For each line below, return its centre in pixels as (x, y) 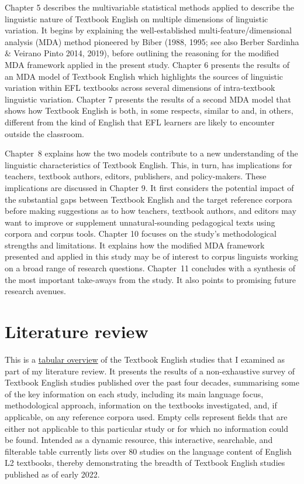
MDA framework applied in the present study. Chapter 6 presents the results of (147, 64)
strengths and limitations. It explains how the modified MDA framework (135, 245)
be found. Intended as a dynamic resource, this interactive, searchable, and (139, 440)
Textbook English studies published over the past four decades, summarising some (152, 382)
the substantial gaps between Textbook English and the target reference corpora (148, 199)
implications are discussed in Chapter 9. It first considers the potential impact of (149, 187)
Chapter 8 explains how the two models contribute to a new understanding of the (151, 153)
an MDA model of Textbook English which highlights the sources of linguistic (144, 76)
